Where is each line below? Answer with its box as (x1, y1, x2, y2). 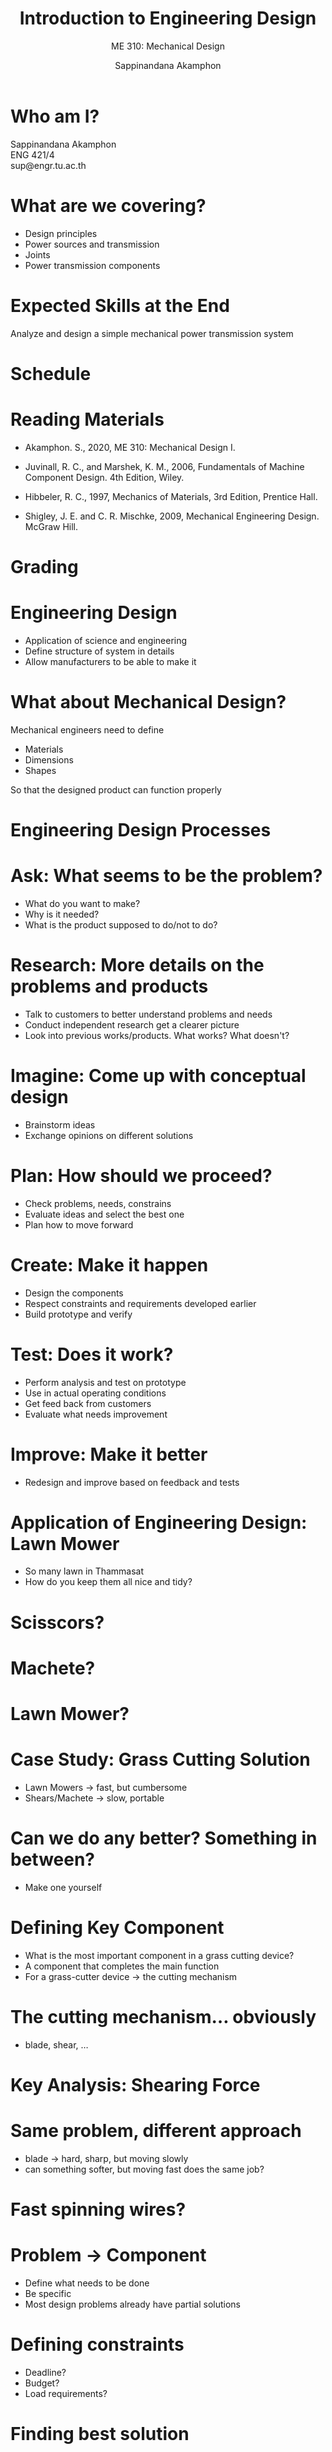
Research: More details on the (10, 954, 265, 977)
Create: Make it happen (10, 1253, 209, 1276)
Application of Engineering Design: (10, 1511, 308, 1534)
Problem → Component (10, 2244, 207, 2267)
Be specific (24, 2288, 72, 2299)
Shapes (24, 764, 57, 776)
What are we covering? (10, 194, 207, 217)
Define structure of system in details (24, 645, 175, 657)
